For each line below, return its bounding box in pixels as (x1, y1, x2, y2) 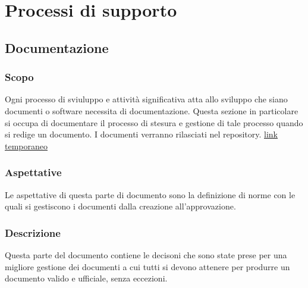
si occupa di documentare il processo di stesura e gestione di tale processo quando (5, 116, 303, 129)
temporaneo (5, 139, 48, 152)
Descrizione (5, 225, 61, 240)
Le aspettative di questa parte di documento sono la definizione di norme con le (5, 188, 296, 201)
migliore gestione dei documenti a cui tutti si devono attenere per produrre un (5, 260, 290, 273)
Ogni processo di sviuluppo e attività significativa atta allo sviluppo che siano (5, 93, 288, 105)
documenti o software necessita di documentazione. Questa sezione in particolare (5, 104, 298, 117)
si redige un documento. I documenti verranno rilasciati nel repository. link (5, 128, 278, 140)
